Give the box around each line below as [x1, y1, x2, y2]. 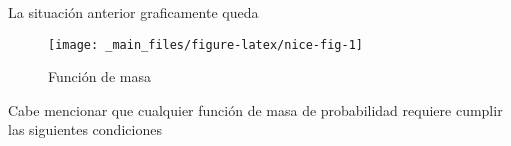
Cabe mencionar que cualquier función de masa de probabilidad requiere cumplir [8, 99, 503, 120]
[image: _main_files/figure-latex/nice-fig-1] [48, 37, 363, 52]
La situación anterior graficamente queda [8, 2, 259, 22]
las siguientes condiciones [8, 119, 162, 140]
